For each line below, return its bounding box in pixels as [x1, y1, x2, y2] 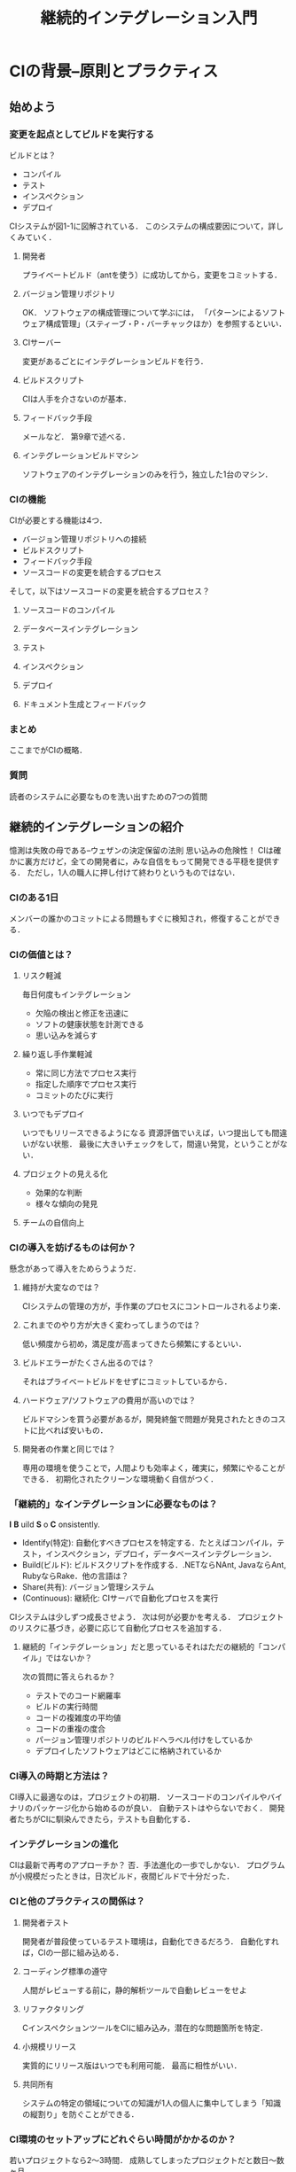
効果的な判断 [35, 1187, 82, 1198]
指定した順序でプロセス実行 [35, 1078, 137, 1090]
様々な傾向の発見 [35, 1198, 98, 1210]
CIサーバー [21, 337, 62, 347]
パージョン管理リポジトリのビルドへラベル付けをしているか [35, 1734, 253, 1745]
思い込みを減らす [35, 1030, 98, 1041]
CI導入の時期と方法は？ [9, 1770, 110, 1782]
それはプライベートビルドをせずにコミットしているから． [21, 1376, 232, 1387]
